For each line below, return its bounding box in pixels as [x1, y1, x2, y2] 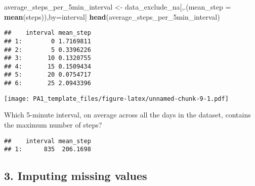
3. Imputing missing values [4, 168, 147, 183]
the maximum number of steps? [4, 119, 102, 130]
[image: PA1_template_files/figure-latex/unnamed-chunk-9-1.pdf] [4, 95, 229, 102]
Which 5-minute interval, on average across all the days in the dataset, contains [4, 109, 251, 120]
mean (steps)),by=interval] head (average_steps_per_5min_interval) [4, 11, 220, 22]
